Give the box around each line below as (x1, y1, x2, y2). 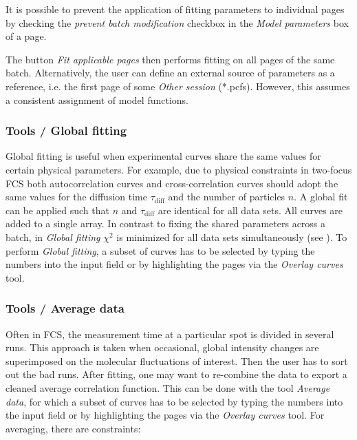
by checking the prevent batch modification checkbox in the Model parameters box (6, 15, 349, 30)
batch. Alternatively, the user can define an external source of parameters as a (6, 65, 335, 80)
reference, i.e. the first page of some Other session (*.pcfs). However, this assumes (6, 78, 350, 93)
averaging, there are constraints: (6, 421, 141, 435)
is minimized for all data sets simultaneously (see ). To (116, 229, 347, 244)
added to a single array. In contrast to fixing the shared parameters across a (6, 216, 326, 231)
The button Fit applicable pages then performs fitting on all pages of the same (6, 52, 335, 66)
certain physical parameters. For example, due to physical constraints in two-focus (6, 162, 352, 176)
